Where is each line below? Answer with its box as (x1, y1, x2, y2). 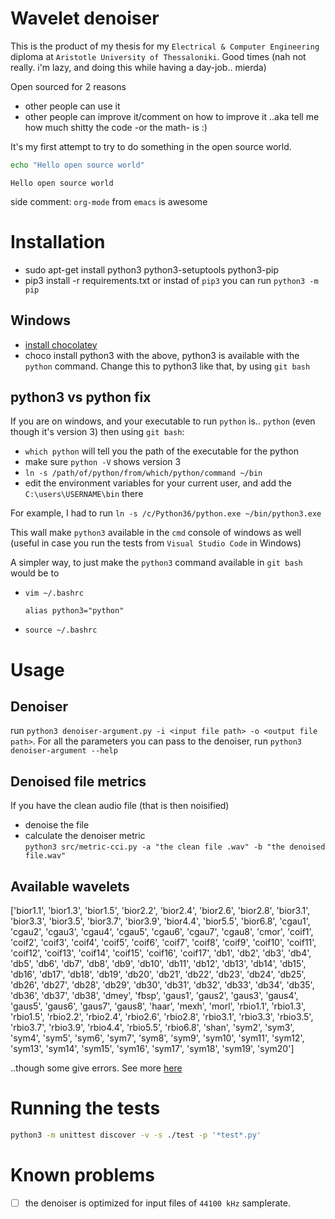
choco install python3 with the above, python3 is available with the (24, 349, 300, 361)
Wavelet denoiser (10, 7, 160, 30)
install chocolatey (24, 338, 98, 351)
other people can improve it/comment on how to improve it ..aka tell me (24, 110, 320, 122)
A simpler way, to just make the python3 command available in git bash (10, 557, 303, 569)
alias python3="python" (24, 606, 125, 616)
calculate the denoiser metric (24, 830, 146, 842)
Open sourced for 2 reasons (10, 80, 127, 92)
